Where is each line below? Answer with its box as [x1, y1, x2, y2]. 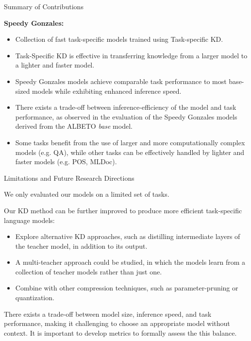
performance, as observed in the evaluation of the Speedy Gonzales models [15, 111, 237, 121]
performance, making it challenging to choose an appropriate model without [4, 318, 230, 328]
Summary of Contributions [4, 1, 84, 11]
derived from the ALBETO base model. [15, 121, 133, 131]
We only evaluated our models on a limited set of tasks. [4, 189, 169, 199]
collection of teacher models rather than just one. [15, 266, 162, 276]
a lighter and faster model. [15, 60, 95, 70]
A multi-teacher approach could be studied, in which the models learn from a [15, 257, 245, 267]
